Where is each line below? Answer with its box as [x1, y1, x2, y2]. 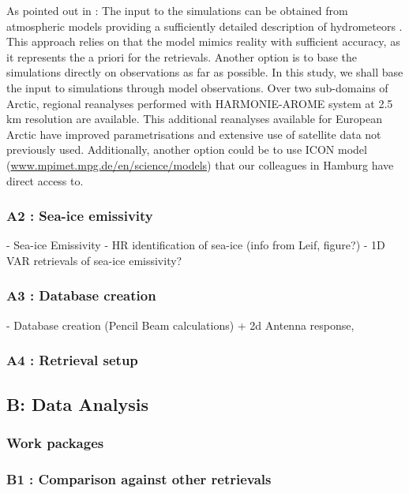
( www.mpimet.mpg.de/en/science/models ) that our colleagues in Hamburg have [6, 156, 394, 173]
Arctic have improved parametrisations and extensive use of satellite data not [6, 125, 381, 142]
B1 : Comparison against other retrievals [6, 469, 272, 488]
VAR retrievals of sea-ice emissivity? [6, 252, 182, 268]
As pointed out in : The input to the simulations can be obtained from [6, 2, 348, 18]
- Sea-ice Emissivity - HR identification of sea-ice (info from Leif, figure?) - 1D [6, 237, 385, 253]
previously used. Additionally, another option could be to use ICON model [6, 141, 367, 158]
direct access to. [6, 172, 84, 189]
